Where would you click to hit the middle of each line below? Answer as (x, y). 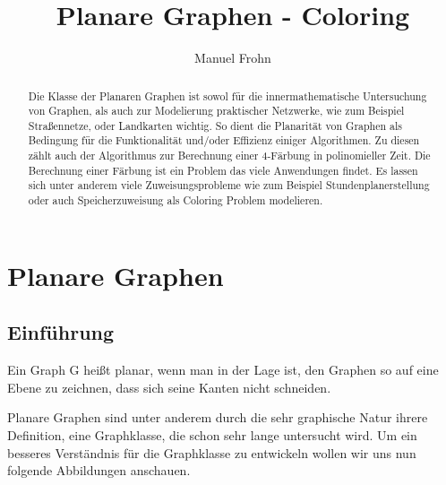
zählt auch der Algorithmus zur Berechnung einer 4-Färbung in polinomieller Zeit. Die (229, 156)
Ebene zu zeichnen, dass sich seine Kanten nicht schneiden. (169, 387)
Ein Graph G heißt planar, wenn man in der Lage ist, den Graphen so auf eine (223, 370)
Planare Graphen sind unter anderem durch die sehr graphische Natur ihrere (218, 417)
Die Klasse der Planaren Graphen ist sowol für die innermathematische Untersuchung (227, 95)
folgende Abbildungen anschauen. (99, 470)
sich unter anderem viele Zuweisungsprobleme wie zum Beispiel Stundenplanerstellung (229, 185)
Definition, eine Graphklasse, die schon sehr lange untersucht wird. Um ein (212, 434)
